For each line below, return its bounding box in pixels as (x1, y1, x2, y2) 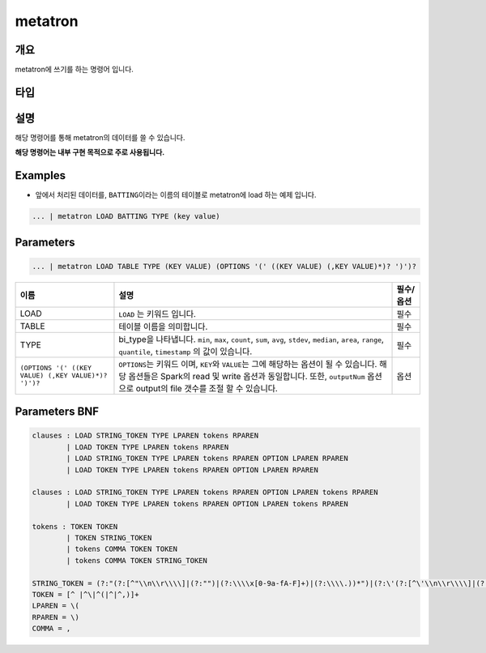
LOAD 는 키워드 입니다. (118, 308, 196, 319)
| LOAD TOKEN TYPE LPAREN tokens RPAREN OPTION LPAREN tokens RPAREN (66, 499, 348, 508)
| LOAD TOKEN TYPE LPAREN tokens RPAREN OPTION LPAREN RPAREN (66, 465, 319, 474)
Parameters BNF (15, 405, 100, 419)
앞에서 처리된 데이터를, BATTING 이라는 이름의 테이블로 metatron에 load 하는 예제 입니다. (35, 190, 317, 200)
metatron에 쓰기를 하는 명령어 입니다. (15, 65, 134, 75)
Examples (15, 169, 66, 182)
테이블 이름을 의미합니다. (118, 321, 208, 332)
